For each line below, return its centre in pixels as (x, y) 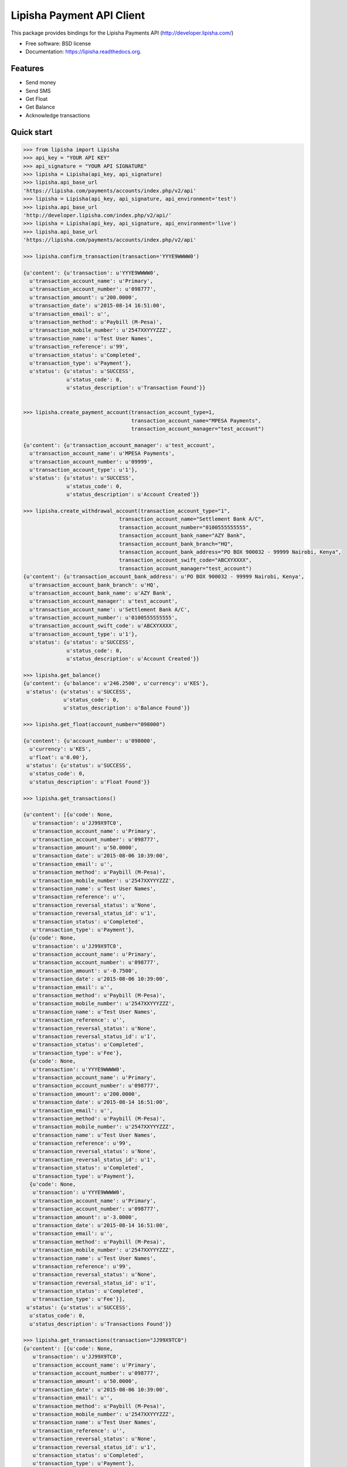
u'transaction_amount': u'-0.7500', (85, 971)
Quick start (32, 132)
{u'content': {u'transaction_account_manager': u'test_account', (119, 445)
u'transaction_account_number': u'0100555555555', (104, 618)
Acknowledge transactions (58, 115)
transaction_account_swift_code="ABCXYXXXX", (185, 560)
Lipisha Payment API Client (78, 15)
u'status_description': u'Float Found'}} (90, 782)
